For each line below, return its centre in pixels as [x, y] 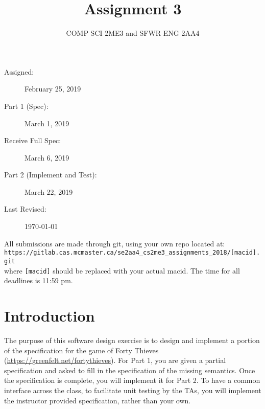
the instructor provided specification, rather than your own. [98, 400]
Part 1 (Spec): [26, 106]
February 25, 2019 [53, 89]
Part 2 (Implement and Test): [51, 175]
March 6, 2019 [47, 157]
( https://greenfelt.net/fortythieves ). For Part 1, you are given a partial [115, 360]
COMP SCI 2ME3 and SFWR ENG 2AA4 [133, 33]
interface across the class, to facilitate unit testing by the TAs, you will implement [133, 390]
